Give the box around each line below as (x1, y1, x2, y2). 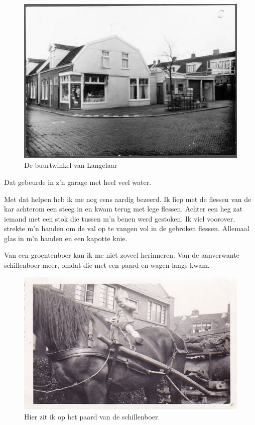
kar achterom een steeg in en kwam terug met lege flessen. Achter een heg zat (4, 203, 243, 214)
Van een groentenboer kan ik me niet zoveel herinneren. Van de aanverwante (4, 250, 239, 260)
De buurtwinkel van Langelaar (24, 160, 117, 170)
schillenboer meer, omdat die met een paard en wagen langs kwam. (4, 260, 210, 270)
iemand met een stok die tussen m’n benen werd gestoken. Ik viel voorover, (4, 213, 235, 224)
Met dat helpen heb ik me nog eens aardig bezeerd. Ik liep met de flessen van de (4, 193, 251, 204)
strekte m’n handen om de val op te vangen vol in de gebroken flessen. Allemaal (4, 223, 249, 234)
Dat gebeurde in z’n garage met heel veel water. (4, 176, 152, 187)
